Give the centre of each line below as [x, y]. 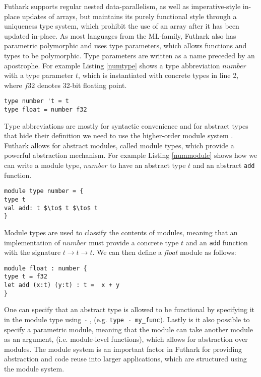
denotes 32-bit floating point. [82, 85]
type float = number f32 [46, 110]
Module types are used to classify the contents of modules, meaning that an [121, 232]
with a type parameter [39, 75]
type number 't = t [37, 101]
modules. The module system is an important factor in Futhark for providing [123, 349]
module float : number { [46, 268]
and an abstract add [224, 165]
